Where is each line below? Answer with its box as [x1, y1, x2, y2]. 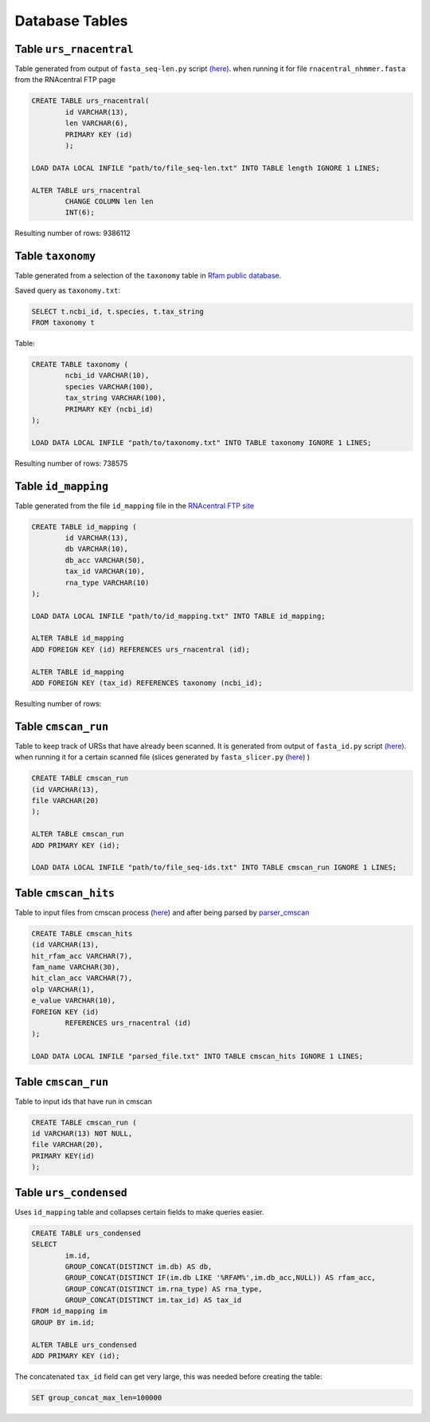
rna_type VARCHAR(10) [64, 578, 150, 587]
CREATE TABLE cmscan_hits [31, 929, 133, 938]
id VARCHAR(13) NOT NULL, [31, 1129, 133, 1138]
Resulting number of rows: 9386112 [14, 228, 131, 238]
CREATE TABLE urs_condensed [31, 1228, 141, 1238]
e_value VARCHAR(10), [31, 996, 116, 1005]
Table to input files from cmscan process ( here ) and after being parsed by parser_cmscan [14, 908, 310, 917]
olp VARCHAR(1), [31, 985, 96, 994]
